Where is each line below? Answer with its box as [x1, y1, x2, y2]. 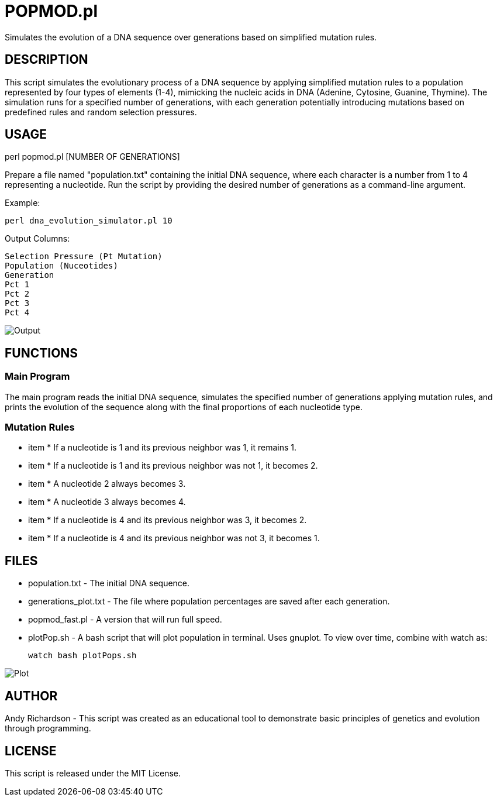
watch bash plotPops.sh [28, 651, 137, 661]
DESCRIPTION [5, 52, 88, 67]
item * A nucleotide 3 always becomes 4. [28, 497, 186, 507]
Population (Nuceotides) [5, 261, 118, 271]
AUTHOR [5, 688, 58, 703]
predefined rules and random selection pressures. [5, 106, 197, 117]
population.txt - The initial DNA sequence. [28, 578, 190, 589]
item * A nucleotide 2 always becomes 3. [28, 479, 186, 489]
